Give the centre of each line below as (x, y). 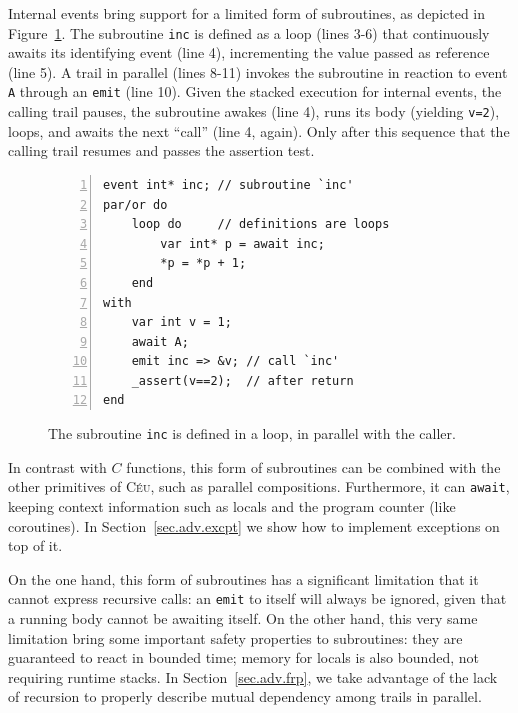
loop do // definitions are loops (260, 224)
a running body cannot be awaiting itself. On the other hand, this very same (243, 618)
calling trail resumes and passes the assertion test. (161, 150)
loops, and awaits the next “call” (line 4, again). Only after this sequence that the (259, 130)
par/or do (135, 204)
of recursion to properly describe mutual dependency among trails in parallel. (245, 696)
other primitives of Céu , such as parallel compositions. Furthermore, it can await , (259, 486)
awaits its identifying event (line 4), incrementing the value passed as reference (249, 52)
